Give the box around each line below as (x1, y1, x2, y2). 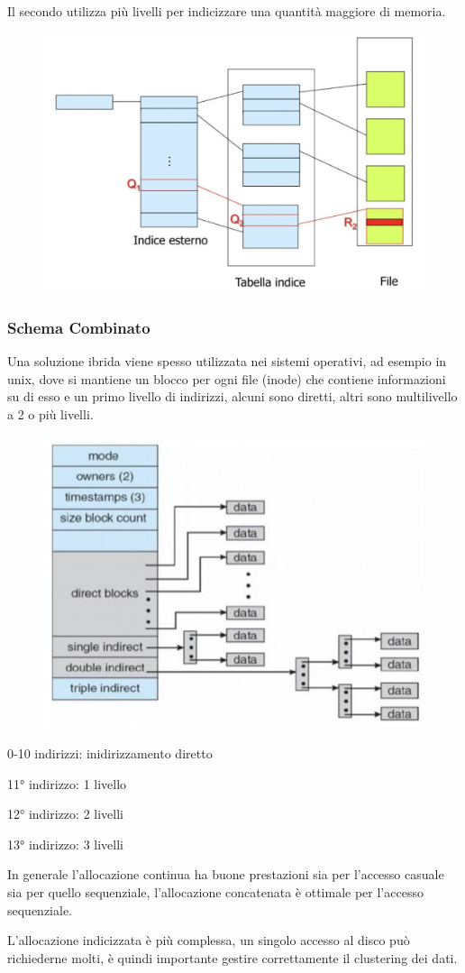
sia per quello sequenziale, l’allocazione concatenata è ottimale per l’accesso (7, 883, 424, 901)
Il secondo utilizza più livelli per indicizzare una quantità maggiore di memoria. (7, 2, 446, 20)
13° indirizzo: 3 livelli (7, 834, 123, 853)
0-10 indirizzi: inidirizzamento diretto (7, 744, 213, 763)
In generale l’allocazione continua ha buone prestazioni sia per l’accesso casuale (7, 865, 444, 884)
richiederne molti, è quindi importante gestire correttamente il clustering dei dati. (7, 948, 458, 967)
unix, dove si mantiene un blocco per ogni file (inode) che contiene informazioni (7, 369, 446, 388)
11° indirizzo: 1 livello (7, 774, 127, 793)
